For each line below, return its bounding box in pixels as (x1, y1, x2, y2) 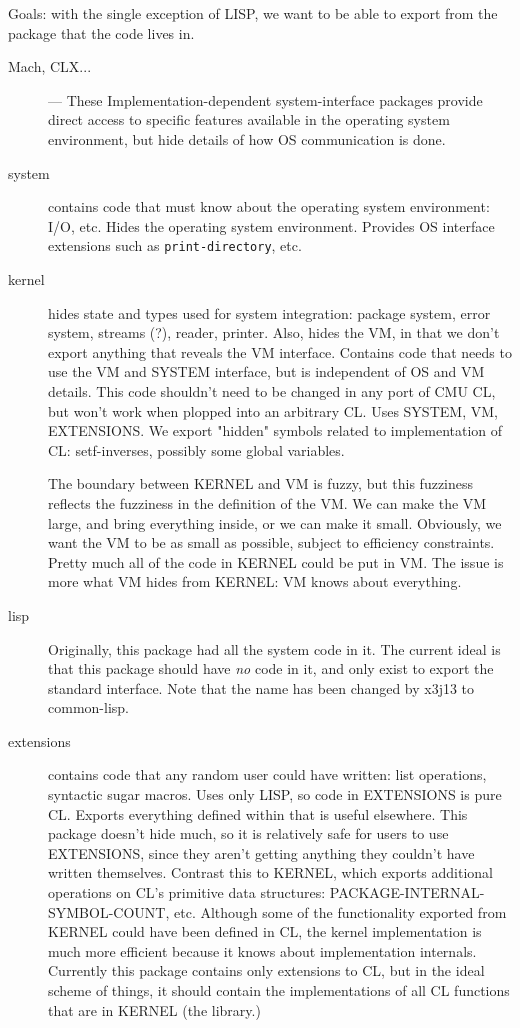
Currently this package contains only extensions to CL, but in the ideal (48, 960, 485, 981)
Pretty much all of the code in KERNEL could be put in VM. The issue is (48, 551, 504, 572)
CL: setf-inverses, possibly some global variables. (48, 439, 345, 460)
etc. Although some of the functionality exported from (173, 901, 507, 922)
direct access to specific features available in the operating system (48, 109, 450, 130)
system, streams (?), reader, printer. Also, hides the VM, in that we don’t (48, 322, 500, 343)
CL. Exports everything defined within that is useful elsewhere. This (48, 803, 468, 824)
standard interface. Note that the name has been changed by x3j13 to (48, 677, 475, 698)
